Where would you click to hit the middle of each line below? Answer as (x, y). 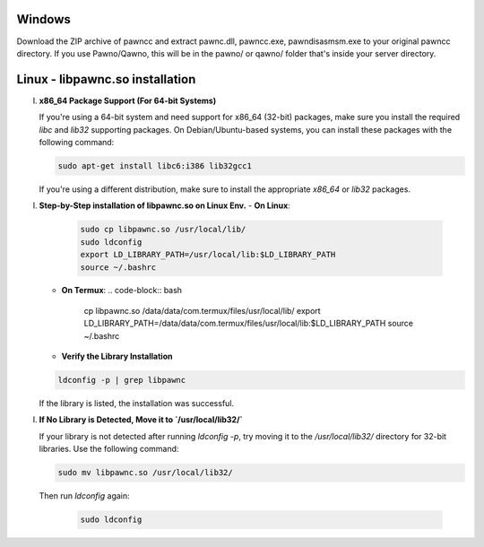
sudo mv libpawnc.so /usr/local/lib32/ (145, 473)
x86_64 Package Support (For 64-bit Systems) (128, 100)
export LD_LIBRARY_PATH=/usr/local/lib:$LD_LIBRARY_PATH (208, 255)
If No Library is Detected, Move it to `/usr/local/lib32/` (141, 420)
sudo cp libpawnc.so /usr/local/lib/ (163, 230)
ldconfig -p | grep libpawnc (122, 380)
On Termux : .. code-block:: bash (122, 291)
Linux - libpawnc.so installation (106, 79)
